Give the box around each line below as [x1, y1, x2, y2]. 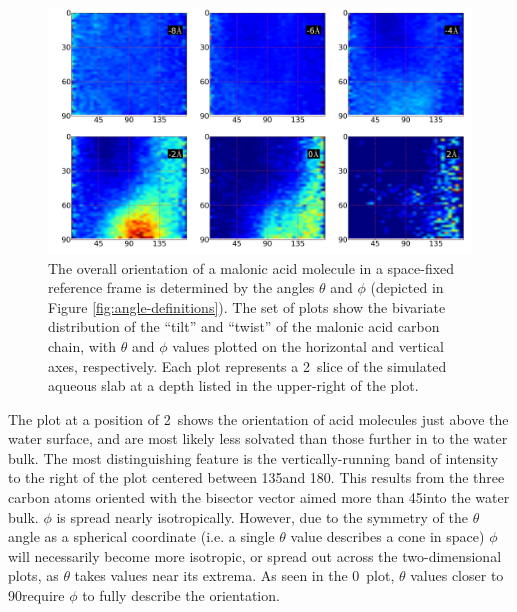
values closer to [410, 565, 504, 586]
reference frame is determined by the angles [48, 277, 315, 298]
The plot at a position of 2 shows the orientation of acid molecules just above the [8, 408, 509, 429]
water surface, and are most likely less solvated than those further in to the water [8, 428, 508, 449]
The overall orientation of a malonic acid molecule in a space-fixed [48, 257, 455, 278]
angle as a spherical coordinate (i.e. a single [8, 526, 275, 547]
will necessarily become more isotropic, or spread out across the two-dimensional [8, 545, 502, 566]
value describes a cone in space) [290, 526, 485, 547]
